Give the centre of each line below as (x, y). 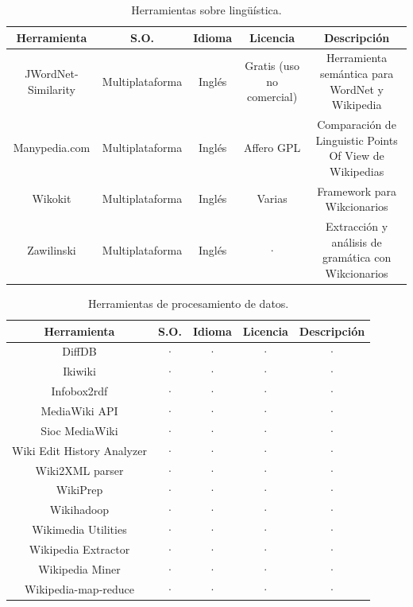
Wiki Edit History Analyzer (79, 450)
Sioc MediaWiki (79, 430)
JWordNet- (52, 74)
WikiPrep (79, 490)
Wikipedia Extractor (79, 549)
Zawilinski (52, 249)
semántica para (357, 74)
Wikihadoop (79, 510)
